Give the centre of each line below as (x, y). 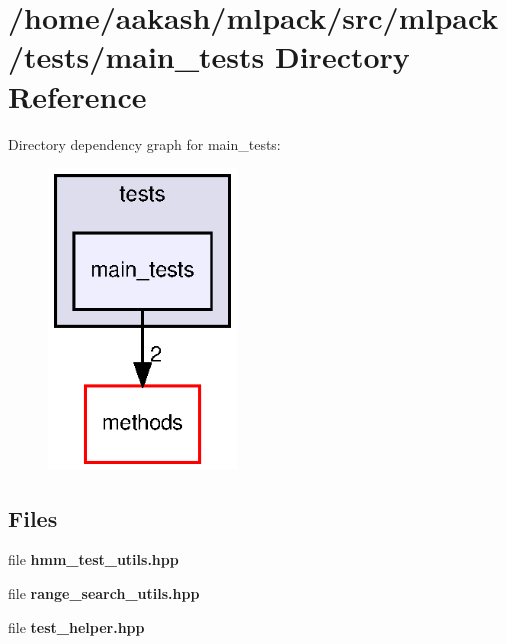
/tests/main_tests (136, 56)
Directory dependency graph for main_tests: (144, 143)
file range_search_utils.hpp (104, 593)
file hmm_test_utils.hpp (93, 559)
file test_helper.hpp (76, 626)
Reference (77, 95)
